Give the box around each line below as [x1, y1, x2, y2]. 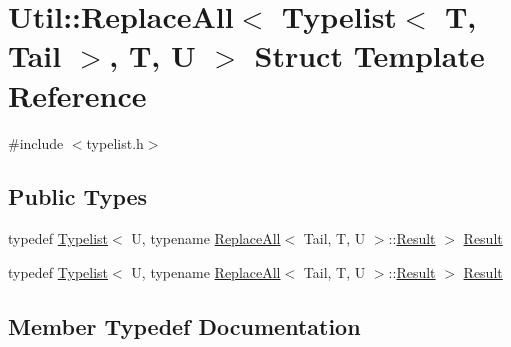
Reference [8, 74, 147, 115]
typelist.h [86, 132, 144, 153]
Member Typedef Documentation [8, 310, 361, 341]
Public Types [8, 181, 148, 212]
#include [8, 132, 64, 153]
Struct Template [254, 35, 485, 76]
